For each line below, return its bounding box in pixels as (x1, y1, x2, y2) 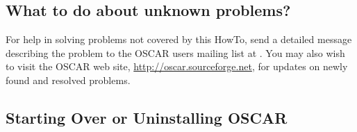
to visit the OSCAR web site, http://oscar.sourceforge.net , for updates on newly (6, 59, 348, 74)
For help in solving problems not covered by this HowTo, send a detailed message (6, 32, 352, 47)
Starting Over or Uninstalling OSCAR (6, 106, 288, 128)
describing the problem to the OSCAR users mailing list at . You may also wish (6, 45, 345, 60)
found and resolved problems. (6, 72, 131, 87)
